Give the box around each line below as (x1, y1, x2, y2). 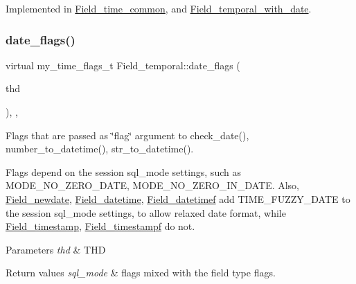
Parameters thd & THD (6, 242, 106, 256)
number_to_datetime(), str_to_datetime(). (6, 141, 194, 156)
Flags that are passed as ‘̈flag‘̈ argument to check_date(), (6, 127, 249, 142)
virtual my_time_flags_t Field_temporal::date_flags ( (6, 57, 240, 72)
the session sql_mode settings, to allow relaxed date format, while (6, 205, 286, 220)
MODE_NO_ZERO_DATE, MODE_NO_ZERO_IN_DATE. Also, (6, 178, 300, 193)
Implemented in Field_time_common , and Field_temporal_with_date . (6, 1, 312, 15)
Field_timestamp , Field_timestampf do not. (6, 219, 195, 233)
